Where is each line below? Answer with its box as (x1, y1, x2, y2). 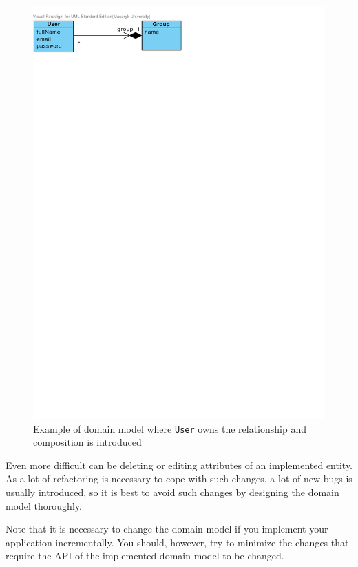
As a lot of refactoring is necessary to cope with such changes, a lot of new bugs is (6, 471, 352, 486)
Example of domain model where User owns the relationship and (33, 421, 306, 435)
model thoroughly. (6, 498, 82, 513)
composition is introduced (33, 435, 142, 449)
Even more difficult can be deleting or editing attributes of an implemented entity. (6, 457, 353, 472)
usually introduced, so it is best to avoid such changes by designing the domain (6, 484, 339, 499)
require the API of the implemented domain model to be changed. (6, 548, 284, 563)
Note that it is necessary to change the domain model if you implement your (6, 522, 328, 536)
